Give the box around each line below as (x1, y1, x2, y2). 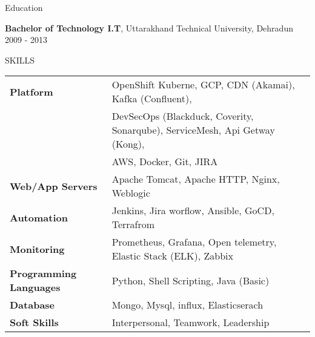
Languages (10, 280, 61, 295)
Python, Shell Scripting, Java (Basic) (111, 273, 270, 287)
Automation (10, 210, 68, 224)
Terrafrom (111, 217, 155, 232)
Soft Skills (10, 315, 59, 330)
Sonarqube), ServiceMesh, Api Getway (111, 123, 275, 137)
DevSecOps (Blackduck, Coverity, (111, 109, 254, 123)
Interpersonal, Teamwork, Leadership (111, 315, 270, 330)
